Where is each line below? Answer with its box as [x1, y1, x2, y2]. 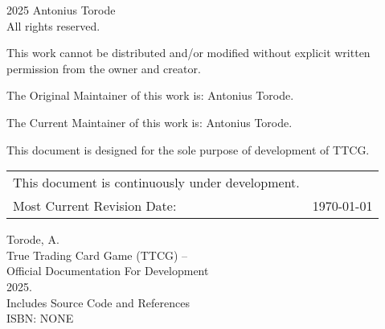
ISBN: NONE [6, 310, 74, 327]
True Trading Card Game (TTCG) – [6, 246, 188, 263]
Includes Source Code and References [6, 294, 190, 310]
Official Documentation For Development [6, 262, 209, 279]
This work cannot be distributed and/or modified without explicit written [6, 44, 371, 61]
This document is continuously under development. [13, 173, 300, 192]
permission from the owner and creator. [6, 60, 201, 76]
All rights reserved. [6, 17, 100, 34]
